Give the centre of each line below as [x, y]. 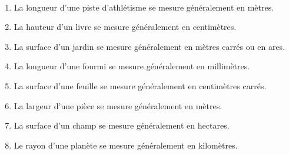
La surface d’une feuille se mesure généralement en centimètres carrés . [140, 85]
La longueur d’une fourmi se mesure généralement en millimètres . [132, 66]
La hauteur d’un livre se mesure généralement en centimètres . [125, 27]
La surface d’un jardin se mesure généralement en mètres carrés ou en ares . [150, 46]
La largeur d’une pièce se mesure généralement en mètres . [118, 105]
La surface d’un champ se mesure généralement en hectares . [122, 125]
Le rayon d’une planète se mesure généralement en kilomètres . [126, 145]
